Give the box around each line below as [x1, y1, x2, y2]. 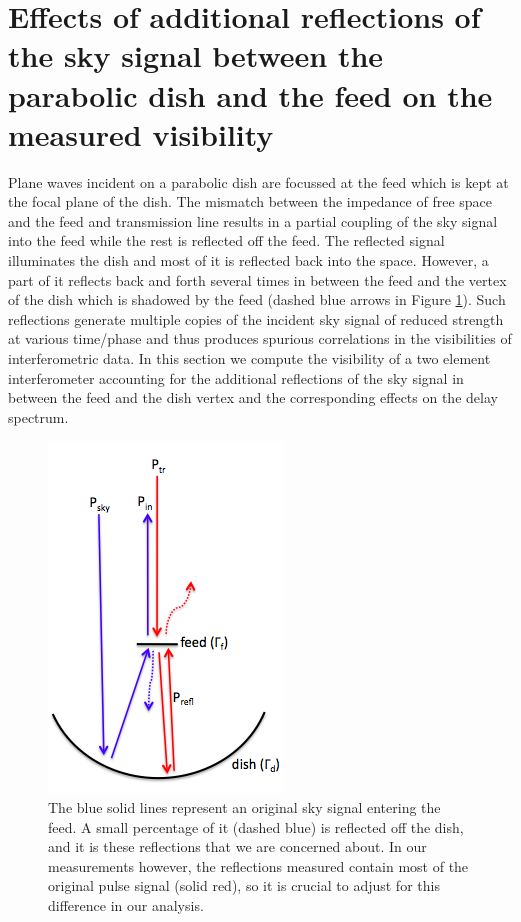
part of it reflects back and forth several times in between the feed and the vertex [8, 269, 507, 290]
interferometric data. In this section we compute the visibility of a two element [8, 348, 491, 369]
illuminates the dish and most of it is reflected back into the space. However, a [8, 250, 489, 271]
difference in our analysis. [48, 894, 204, 915]
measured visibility [8, 113, 274, 154]
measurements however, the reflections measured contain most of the [48, 855, 469, 876]
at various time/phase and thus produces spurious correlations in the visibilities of [8, 328, 512, 349]
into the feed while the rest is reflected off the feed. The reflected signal [8, 230, 445, 251]
